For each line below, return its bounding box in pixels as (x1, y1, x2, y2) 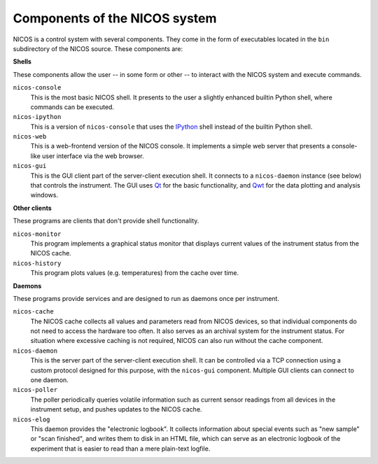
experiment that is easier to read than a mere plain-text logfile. (30, 444, 211, 453)
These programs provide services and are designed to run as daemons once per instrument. (13, 294, 280, 302)
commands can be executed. (30, 102, 115, 111)
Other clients (13, 204, 52, 212)
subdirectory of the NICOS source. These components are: (13, 44, 183, 52)
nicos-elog (13, 415, 50, 423)
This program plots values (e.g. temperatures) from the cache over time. (30, 269, 239, 277)
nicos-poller (13, 386, 58, 394)
